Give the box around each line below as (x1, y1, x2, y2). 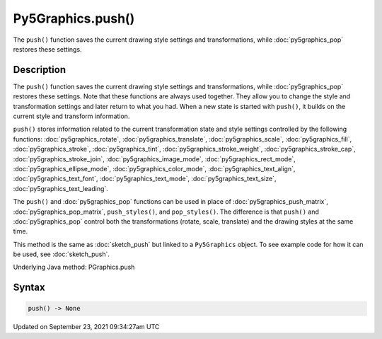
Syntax (13, 282, 45, 294)
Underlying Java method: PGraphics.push (13, 263, 135, 272)
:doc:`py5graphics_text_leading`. (13, 184, 109, 193)
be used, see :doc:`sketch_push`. (13, 250, 110, 258)
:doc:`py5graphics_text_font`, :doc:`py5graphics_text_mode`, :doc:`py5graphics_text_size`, (13, 174, 277, 183)
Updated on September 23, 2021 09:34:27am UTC (13, 323, 160, 331)
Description (13, 64, 66, 76)
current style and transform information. (13, 112, 130, 120)
